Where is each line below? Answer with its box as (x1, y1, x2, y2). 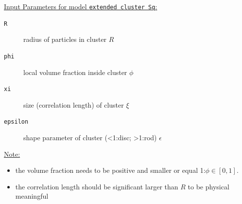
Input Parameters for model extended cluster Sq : (4, 1, 157, 11)
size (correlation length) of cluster (23, 99, 124, 110)
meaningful (15, 191, 49, 201)
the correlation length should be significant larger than (15, 181, 178, 191)
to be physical (188, 181, 229, 191)
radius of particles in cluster (23, 34, 107, 44)
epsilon (4, 118, 29, 126)
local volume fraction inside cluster (23, 67, 127, 77)
